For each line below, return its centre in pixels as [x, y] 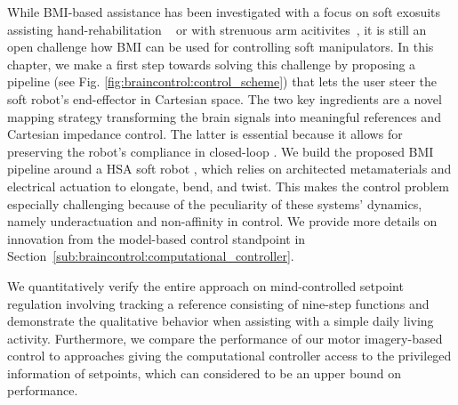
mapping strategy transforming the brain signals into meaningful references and [224, 116]
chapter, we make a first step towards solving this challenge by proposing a [212, 64]
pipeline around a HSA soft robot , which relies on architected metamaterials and [229, 169]
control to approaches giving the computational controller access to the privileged [229, 356]
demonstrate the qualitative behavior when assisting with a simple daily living [221, 321]
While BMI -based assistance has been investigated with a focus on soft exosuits [224, 12]
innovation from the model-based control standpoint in [157, 238]
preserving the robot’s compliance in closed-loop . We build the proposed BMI [221, 151]
